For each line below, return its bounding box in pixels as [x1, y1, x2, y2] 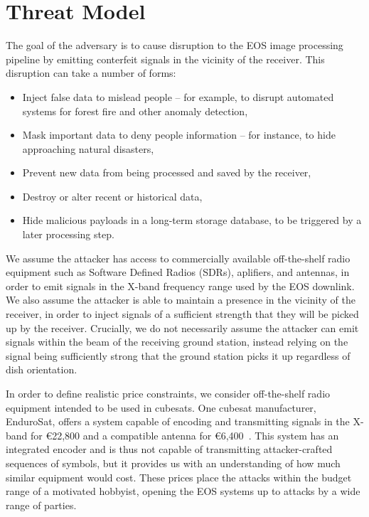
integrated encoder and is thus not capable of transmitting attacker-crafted [6, 442, 333, 457]
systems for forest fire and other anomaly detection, [22, 103, 248, 118]
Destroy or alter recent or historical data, [22, 188, 203, 203]
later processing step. [22, 227, 114, 242]
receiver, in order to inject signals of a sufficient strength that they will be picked [6, 307, 359, 321]
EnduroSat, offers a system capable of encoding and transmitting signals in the [6, 414, 350, 429]
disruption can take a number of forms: [6, 65, 176, 80]
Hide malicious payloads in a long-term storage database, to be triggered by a [22, 213, 362, 228]
